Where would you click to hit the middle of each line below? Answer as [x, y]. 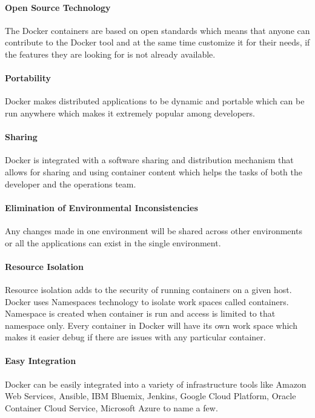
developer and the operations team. [71, 184]
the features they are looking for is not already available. [110, 54]
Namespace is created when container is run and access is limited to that [140, 313]
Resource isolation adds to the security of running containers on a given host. [148, 289]
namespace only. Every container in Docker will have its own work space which [151, 325]
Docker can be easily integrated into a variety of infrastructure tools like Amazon [156, 384]
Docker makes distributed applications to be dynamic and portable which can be [155, 101]
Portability [28, 78]
